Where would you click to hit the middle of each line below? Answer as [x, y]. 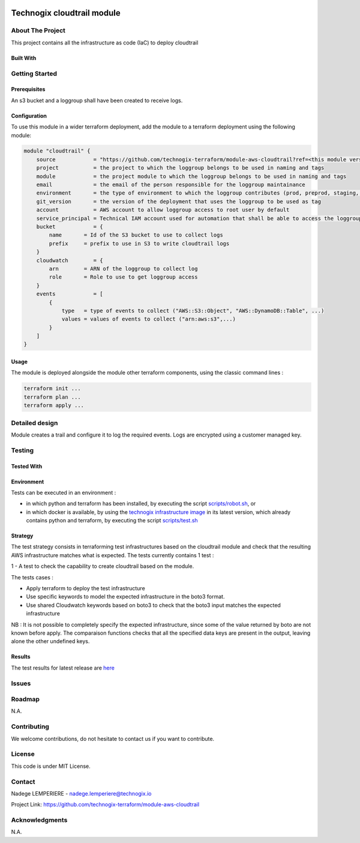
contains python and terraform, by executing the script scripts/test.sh [112, 521]
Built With [24, 58]
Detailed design [34, 423]
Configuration [29, 116]
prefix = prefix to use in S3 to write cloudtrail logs [139, 243]
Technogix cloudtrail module [66, 13]
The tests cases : [32, 577]
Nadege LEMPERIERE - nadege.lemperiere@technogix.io [81, 793]
